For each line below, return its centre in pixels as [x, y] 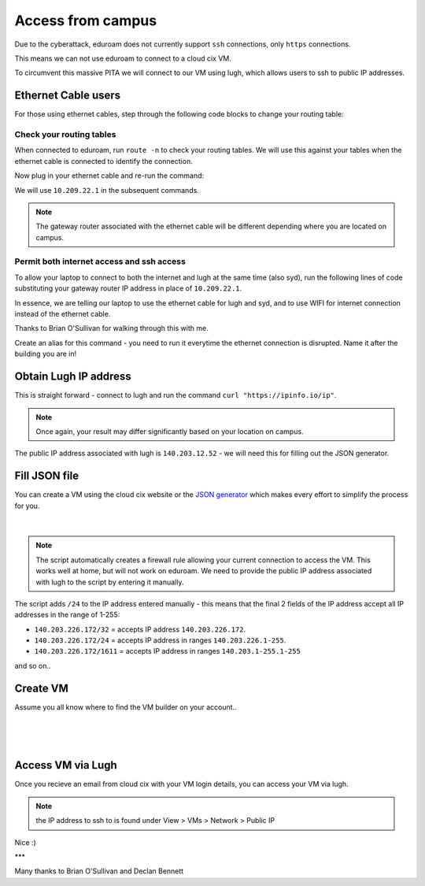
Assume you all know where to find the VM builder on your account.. [126, 707]
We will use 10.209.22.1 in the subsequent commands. [107, 190]
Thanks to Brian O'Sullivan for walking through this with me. [111, 328]
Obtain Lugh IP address [73, 377]
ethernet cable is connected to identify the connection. [103, 161]
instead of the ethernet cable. [63, 314]
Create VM [41, 688]
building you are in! [46, 354]
